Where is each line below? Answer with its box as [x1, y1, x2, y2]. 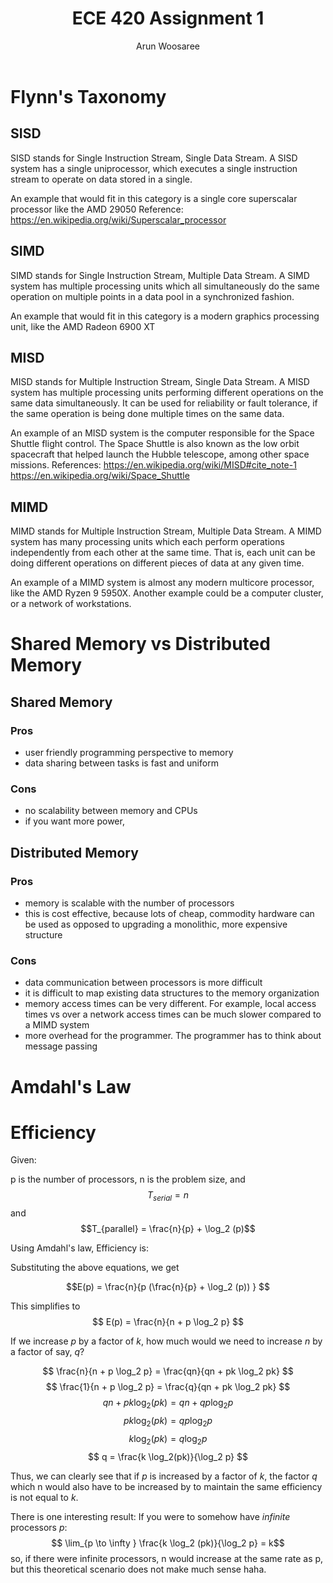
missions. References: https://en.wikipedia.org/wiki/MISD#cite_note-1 [10, 459, 297, 471]
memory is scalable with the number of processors [24, 897, 235, 909]
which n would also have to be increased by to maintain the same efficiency [10, 1480, 323, 1492]
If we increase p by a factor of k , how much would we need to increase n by [10, 1335, 323, 1347]
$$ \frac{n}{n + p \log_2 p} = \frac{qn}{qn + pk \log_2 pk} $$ [42, 1365, 294, 1377]
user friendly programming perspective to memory [24, 747, 234, 759]
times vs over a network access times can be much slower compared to [24, 1008, 322, 1021]
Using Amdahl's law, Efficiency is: [10, 1242, 149, 1254]
